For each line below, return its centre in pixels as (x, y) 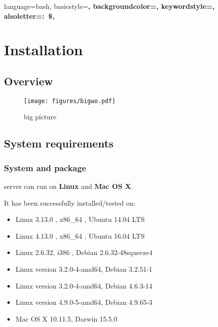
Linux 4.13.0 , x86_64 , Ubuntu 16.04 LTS (80, 236)
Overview (29, 81)
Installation (43, 50)
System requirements (59, 143)
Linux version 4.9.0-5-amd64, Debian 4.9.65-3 (84, 302)
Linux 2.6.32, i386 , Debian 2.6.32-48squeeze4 (84, 252)
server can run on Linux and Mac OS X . (69, 186)
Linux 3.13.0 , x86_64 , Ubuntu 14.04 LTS (80, 219)
